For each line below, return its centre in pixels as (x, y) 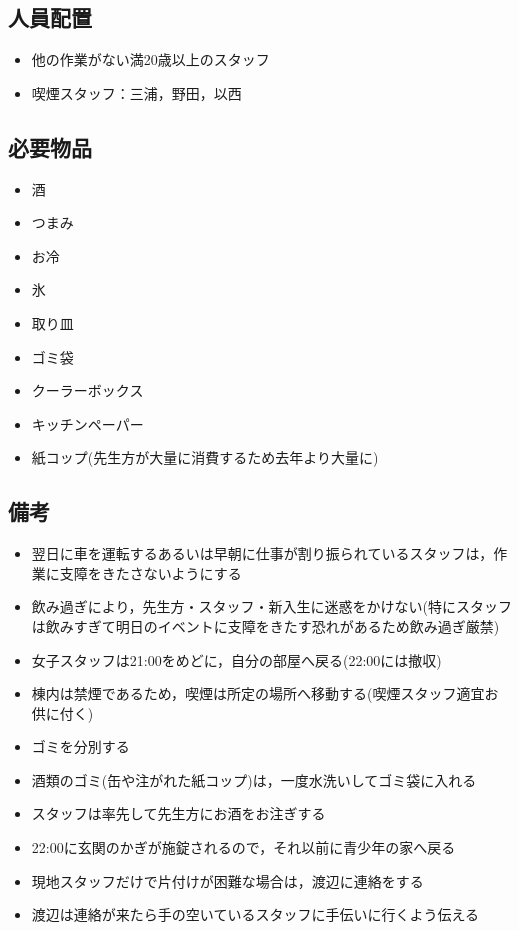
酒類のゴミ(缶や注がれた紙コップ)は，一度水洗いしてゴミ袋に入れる (254, 779)
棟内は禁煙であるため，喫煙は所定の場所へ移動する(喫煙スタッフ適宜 (258, 693)
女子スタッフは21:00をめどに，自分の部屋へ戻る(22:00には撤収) (236, 659)
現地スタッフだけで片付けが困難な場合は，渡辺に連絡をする (227, 880)
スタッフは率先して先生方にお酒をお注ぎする (178, 813)
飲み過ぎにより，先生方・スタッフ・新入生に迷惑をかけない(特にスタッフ (271, 606)
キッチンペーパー (87, 423)
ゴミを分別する (80, 746)
